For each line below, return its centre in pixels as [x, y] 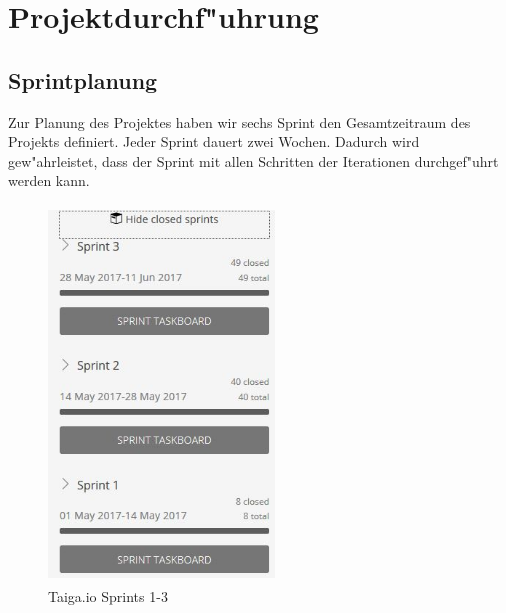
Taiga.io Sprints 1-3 [108, 596]
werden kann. [49, 180]
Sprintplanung [83, 79]
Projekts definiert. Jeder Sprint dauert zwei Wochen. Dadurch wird [214, 141]
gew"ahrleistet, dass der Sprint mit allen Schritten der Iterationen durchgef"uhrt [253, 160]
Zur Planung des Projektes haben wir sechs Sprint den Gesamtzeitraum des [239, 121]
